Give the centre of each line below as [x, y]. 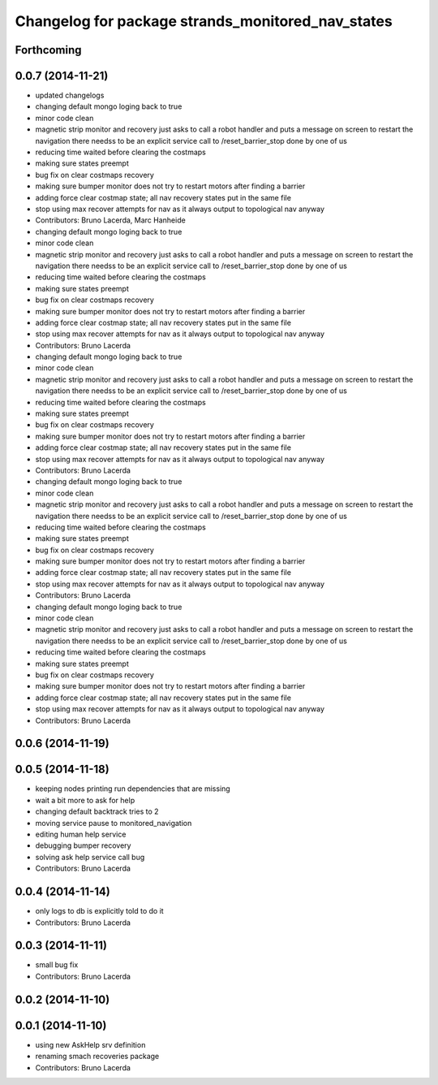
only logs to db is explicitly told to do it [99, 911]
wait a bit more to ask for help [85, 800]
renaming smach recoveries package [97, 1057]
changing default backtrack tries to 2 [97, 811]
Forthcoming [48, 50]
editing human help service [81, 834]
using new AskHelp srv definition [90, 1044]
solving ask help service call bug [90, 857]
